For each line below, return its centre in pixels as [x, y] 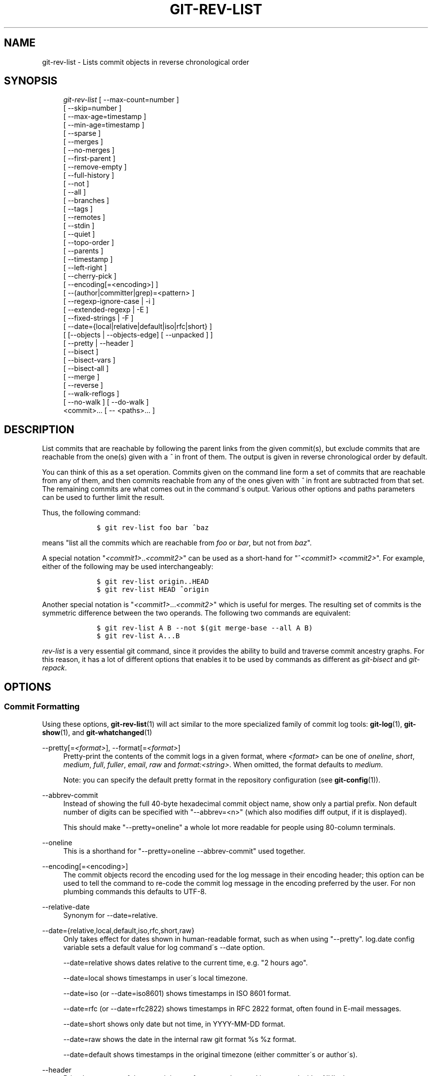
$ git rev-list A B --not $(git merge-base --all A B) [205, 628]
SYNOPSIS [31, 81]
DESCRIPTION [39, 429]
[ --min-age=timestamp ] [104, 125]
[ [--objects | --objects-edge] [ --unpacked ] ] [138, 335]
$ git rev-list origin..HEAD [153, 582]
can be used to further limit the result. [103, 497]
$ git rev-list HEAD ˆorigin [153, 590]
